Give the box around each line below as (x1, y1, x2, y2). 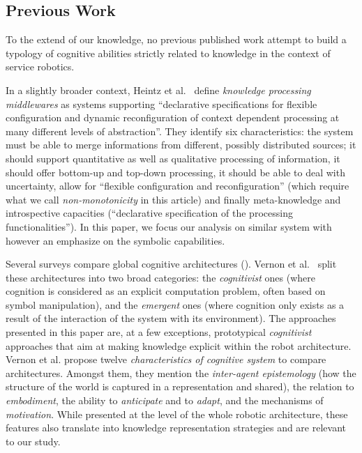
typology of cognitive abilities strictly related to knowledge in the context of (6, 45, 331, 60)
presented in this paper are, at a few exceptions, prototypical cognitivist (6, 325, 312, 339)
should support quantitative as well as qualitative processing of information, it (6, 151, 340, 165)
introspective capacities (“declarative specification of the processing (6, 206, 293, 220)
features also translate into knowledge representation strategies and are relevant (6, 420, 346, 435)
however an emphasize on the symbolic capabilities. (6, 233, 225, 247)
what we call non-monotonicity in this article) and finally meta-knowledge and (6, 192, 341, 206)
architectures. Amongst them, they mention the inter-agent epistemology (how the (6, 365, 356, 380)
